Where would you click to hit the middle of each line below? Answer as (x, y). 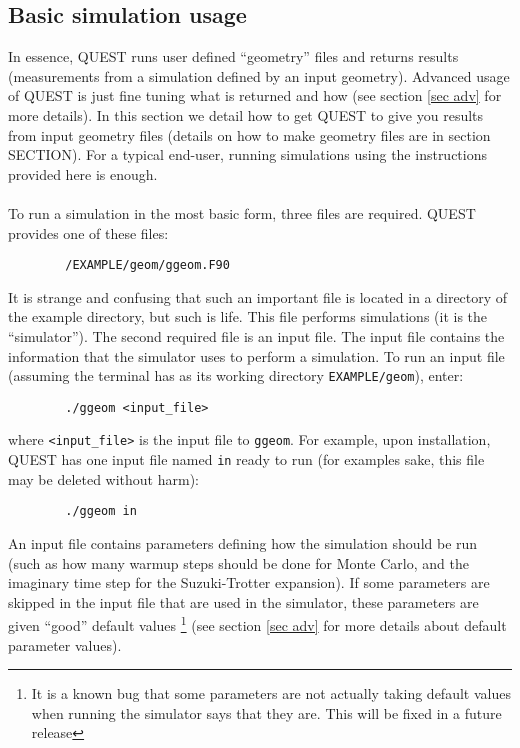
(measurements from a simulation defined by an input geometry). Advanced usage (259, 75)
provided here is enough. (83, 173)
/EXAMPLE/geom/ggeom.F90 (147, 265)
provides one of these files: (88, 232)
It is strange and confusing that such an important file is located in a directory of (258, 296)
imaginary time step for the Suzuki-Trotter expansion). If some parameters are (249, 582)
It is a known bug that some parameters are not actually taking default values (271, 693)
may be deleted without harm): (103, 478)
